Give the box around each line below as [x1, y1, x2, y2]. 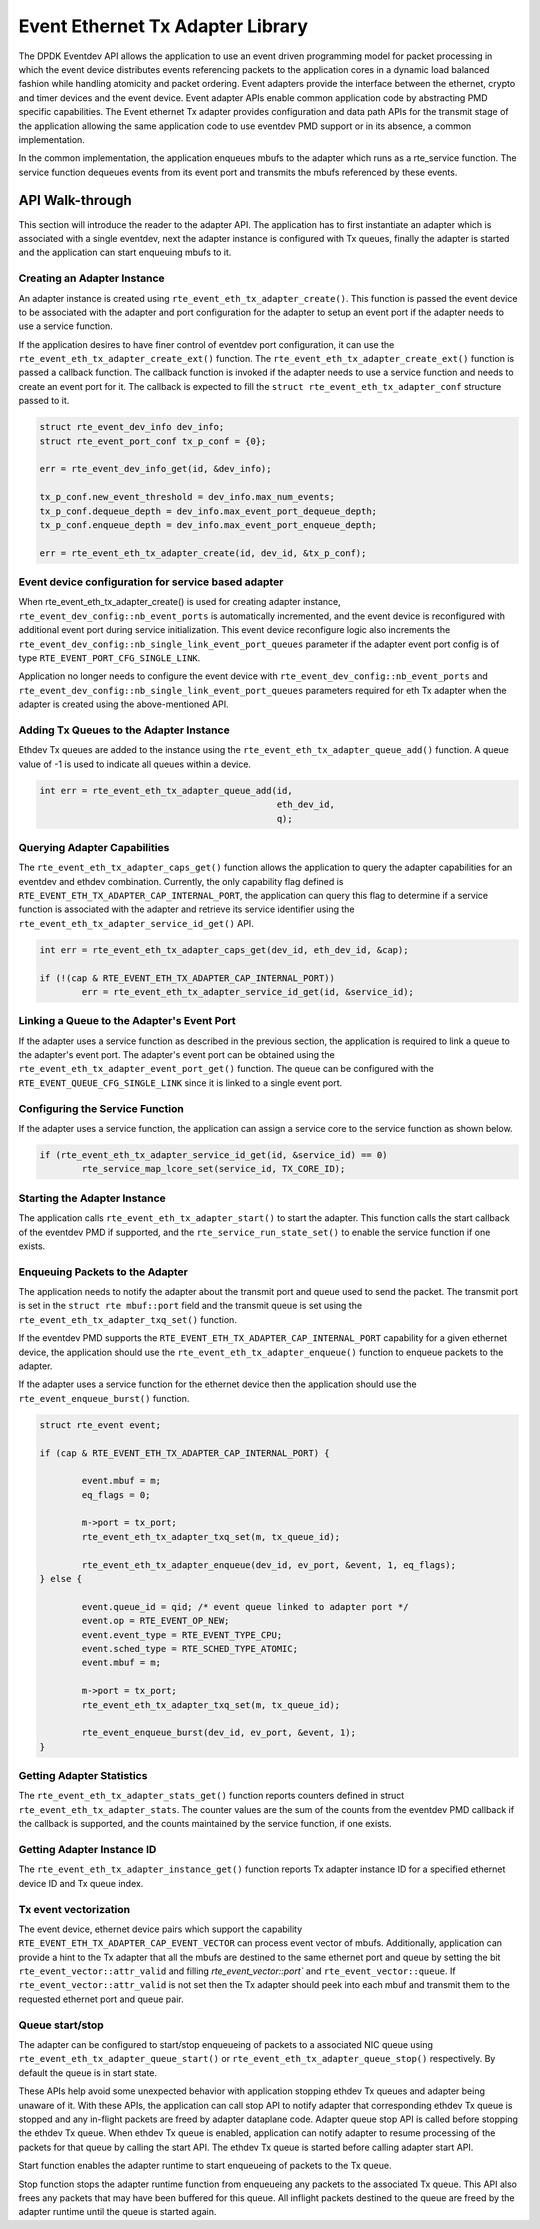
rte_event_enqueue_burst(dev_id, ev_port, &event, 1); [81, 1727, 357, 1739]
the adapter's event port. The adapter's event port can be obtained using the [18, 1049, 335, 1061]
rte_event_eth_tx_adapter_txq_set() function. [18, 1313, 237, 1325]
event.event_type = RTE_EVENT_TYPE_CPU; [81, 1629, 283, 1640]
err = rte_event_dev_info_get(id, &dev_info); [39, 463, 272, 475]
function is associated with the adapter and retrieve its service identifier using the [18, 903, 355, 915]
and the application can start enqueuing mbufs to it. [18, 246, 232, 259]
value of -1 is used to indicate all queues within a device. [18, 758, 252, 770]
